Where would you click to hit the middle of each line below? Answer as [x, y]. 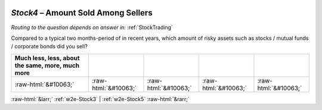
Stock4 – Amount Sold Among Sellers [82, 13]
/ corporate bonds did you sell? [49, 46]
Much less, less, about [47, 58]
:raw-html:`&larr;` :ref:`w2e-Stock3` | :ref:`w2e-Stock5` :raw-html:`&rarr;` [100, 99]
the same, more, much [47, 65]
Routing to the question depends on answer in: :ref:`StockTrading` [92, 27]
